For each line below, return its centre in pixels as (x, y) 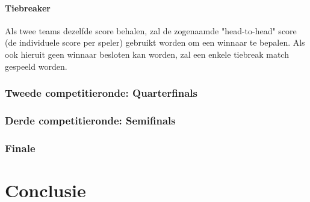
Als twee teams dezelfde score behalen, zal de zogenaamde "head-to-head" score (151, 30)
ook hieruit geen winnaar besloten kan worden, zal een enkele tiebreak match (147, 54)
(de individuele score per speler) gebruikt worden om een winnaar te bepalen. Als (155, 42)
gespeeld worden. (36, 66)
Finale (20, 148)
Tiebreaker (28, 8)
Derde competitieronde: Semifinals (90, 120)
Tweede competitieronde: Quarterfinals (101, 93)
